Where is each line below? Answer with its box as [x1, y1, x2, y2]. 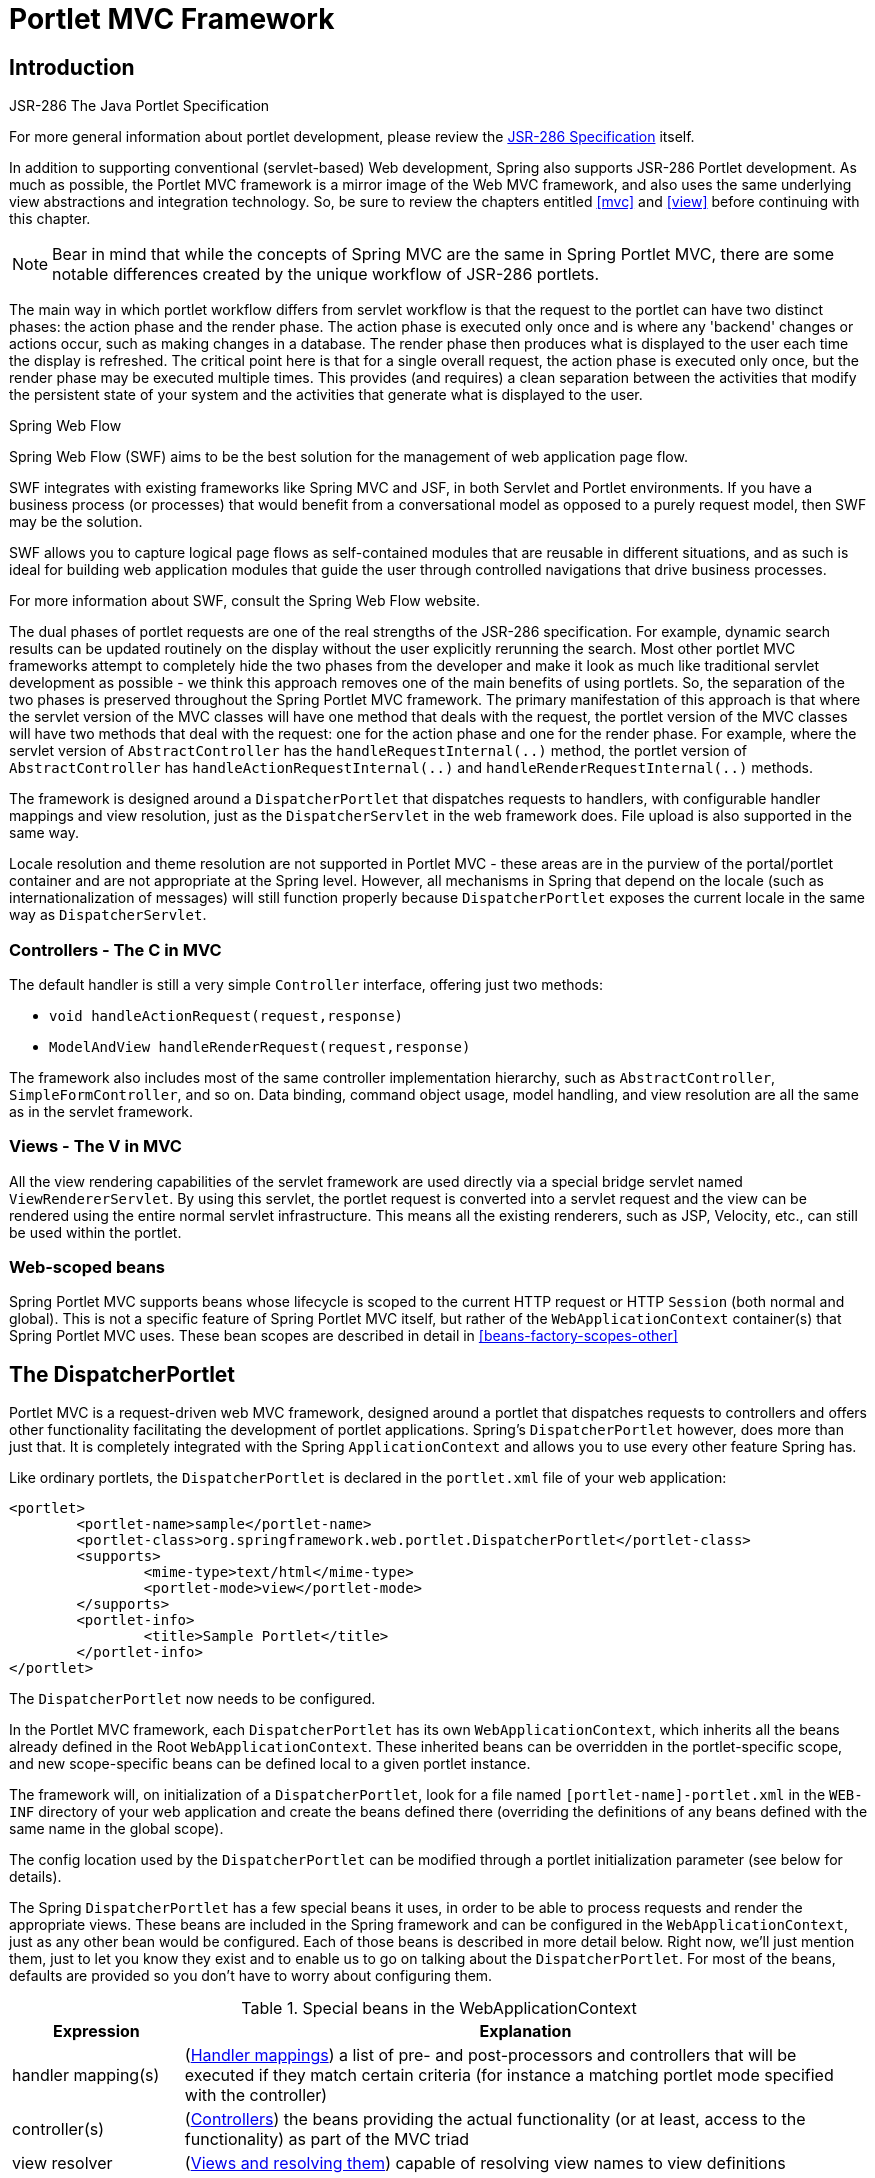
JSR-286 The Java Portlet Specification [9, 97, 270, 115]
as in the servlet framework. [9, 1102, 194, 1120]
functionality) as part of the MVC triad [184, 2129, 470, 2150]
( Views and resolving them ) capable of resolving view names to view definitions [184, 2153, 786, 2174]
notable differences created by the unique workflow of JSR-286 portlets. [52, 264, 600, 285]
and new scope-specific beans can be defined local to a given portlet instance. [9, 1755, 531, 1773]
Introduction [9, 54, 135, 80]
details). [9, 1868, 62, 1886]
